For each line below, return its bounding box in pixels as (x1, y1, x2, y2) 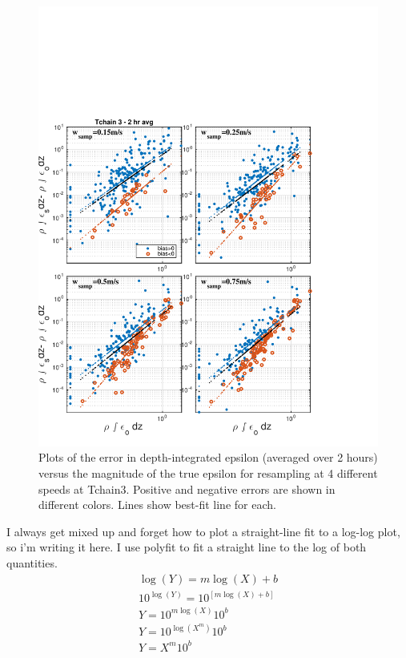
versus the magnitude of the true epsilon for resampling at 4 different (38, 465, 378, 482)
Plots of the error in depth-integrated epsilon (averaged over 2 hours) (38, 449, 378, 466)
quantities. (6, 555, 58, 571)
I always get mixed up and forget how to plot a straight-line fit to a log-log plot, (6, 523, 400, 539)
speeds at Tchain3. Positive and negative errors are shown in (38, 480, 336, 497)
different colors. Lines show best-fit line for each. (38, 496, 276, 513)
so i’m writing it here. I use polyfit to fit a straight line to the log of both (6, 539, 367, 555)
